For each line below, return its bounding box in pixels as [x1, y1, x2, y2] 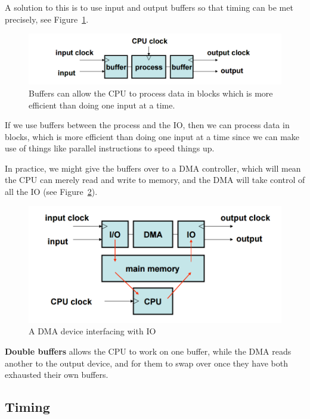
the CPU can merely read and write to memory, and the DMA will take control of [5, 173, 305, 186]
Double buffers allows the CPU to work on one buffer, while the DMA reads [5, 345, 292, 358]
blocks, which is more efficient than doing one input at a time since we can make [5, 130, 300, 142]
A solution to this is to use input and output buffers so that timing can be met [5, 1, 293, 13]
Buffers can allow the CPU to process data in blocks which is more [29, 86, 273, 99]
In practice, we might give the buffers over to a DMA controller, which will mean [5, 162, 301, 174]
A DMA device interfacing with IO [29, 325, 156, 337]
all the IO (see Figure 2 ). [5, 185, 98, 198]
